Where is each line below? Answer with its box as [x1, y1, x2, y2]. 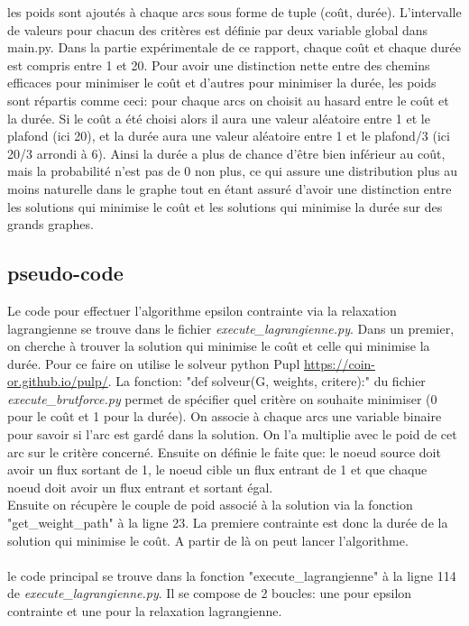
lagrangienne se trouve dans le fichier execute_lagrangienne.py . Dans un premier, [7, 318, 455, 337]
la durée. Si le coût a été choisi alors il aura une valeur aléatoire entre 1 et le [7, 108, 430, 127]
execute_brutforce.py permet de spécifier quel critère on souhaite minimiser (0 [7, 389, 437, 408]
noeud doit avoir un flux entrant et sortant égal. [7, 477, 273, 496]
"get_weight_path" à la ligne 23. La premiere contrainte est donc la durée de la [7, 513, 448, 532]
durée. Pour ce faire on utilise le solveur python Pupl [7, 354, 300, 373]
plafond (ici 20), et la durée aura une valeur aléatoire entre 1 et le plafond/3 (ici [7, 126, 450, 145]
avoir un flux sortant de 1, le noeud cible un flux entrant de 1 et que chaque [7, 460, 428, 479]
